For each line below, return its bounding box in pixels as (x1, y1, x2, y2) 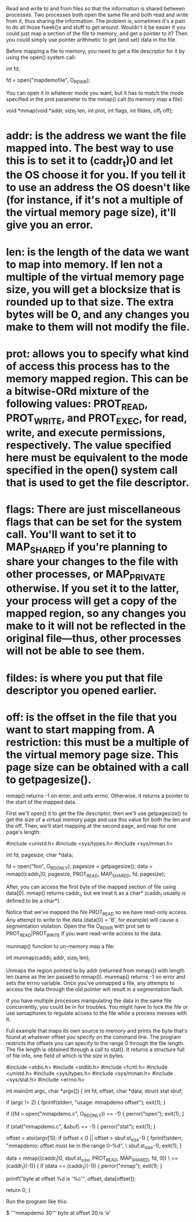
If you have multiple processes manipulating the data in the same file (6, 997, 172, 1004)
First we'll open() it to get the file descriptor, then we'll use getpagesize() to (6, 810, 188, 817)
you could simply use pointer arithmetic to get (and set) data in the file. (6, 36, 177, 43)
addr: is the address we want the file (6, 129, 187, 142)
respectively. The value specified (6, 438, 171, 452)
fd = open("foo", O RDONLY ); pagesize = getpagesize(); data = (6, 863, 153, 871)
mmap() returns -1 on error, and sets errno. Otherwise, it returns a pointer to (6, 793, 189, 800)
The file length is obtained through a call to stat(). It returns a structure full (6, 1046, 185, 1053)
